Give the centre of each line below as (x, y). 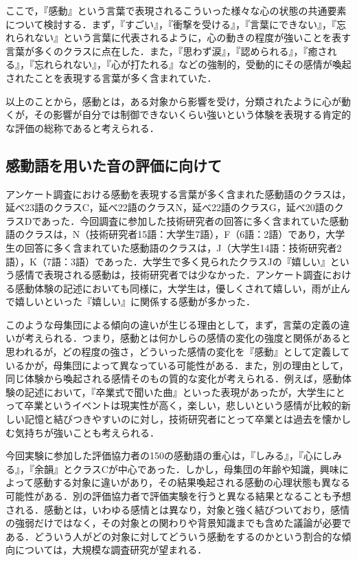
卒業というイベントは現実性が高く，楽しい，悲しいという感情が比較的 (183, 405)
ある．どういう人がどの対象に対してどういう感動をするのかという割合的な (174, 536)
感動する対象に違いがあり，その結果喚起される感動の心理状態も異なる (192, 482)
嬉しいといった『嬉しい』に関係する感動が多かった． (135, 301)
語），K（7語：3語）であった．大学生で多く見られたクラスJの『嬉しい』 (168, 261)
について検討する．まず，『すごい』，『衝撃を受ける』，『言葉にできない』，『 (171, 24)
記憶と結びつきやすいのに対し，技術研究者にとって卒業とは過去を (173, 419)
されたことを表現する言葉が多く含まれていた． (111, 77)
